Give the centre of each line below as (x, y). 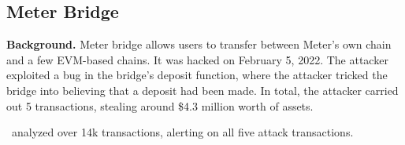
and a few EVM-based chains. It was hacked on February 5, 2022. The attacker (197, 59)
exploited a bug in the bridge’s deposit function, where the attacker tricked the (197, 75)
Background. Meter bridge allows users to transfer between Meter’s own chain (199, 44)
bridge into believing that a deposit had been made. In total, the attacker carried (202, 90)
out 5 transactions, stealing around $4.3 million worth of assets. (160, 105)
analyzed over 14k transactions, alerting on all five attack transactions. (182, 132)
